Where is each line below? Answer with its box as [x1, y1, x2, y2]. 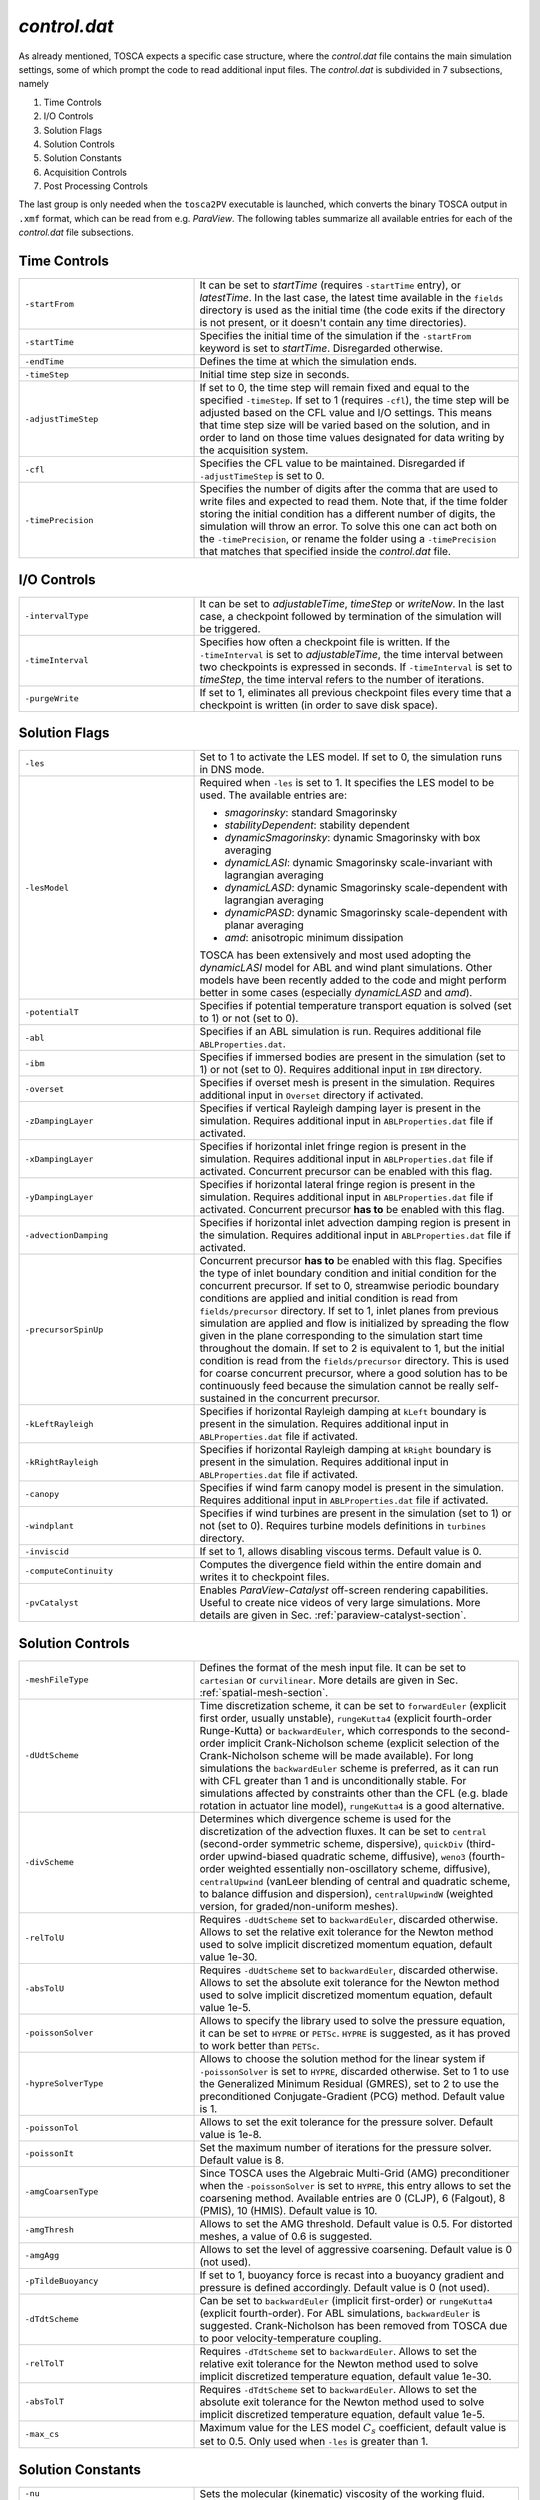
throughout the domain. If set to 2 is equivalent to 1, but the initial [199, 1341, 505, 1355]
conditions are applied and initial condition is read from [199, 1291, 459, 1305]
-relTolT [24, 2358, 65, 2369]
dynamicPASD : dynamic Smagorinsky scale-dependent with [224, 906, 509, 920]
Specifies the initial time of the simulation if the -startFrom [199, 329, 472, 343]
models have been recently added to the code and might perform [199, 973, 507, 987]
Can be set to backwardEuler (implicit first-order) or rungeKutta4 [199, 2293, 494, 2307]
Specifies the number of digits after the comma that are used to [199, 482, 499, 496]
